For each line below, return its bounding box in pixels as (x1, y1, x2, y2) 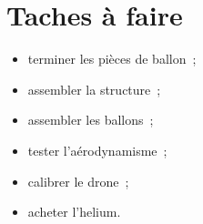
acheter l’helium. (27, 202, 121, 221)
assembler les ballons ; (27, 110, 154, 129)
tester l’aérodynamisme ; (27, 140, 167, 159)
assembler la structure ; (27, 79, 161, 98)
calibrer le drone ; (27, 171, 129, 190)
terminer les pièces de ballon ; (27, 49, 197, 68)
